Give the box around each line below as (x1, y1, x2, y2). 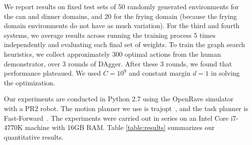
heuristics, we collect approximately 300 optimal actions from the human (4, 48, 221, 59)
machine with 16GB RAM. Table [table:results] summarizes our (25, 122, 215, 132)
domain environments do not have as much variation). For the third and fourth (4, 20, 240, 31)
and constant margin (128, 68, 191, 78)
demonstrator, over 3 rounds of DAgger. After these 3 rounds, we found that (4, 58, 232, 68)
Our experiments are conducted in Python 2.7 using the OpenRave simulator (4, 94, 234, 104)
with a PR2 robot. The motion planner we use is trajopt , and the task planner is (4, 103, 249, 113)
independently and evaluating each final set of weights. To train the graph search (4, 39, 245, 49)
